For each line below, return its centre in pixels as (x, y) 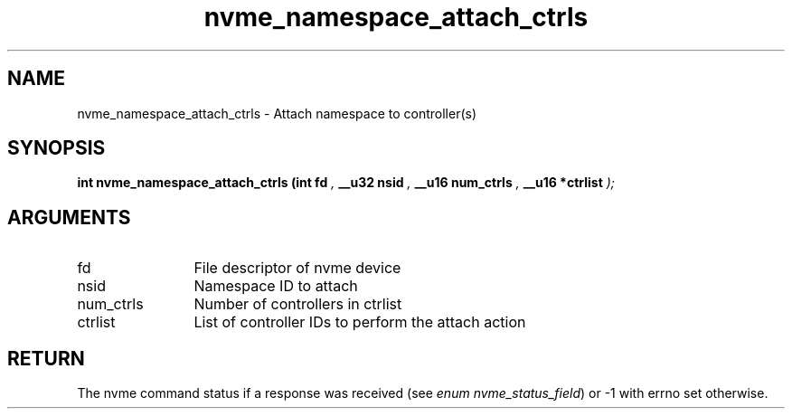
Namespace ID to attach (276, 286)
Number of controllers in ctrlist (298, 304)
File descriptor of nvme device (297, 268)
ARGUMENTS (69, 217)
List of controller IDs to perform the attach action (360, 322)
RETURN (46, 358)
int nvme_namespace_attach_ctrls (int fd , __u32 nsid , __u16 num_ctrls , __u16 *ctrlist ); (346, 183)
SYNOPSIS (57, 148)
